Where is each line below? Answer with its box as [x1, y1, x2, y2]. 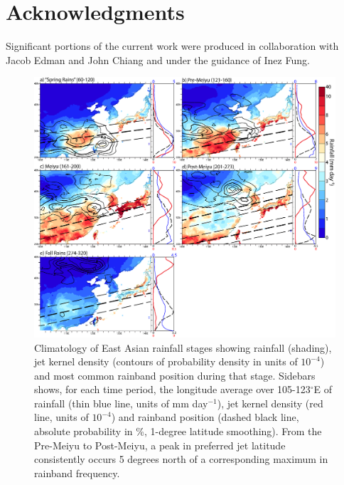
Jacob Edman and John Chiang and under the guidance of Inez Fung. [6, 52, 310, 67]
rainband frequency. [34, 465, 120, 480]
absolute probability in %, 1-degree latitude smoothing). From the [34, 424, 322, 439]
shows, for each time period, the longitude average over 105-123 [34, 382, 311, 397]
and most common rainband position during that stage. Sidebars [34, 367, 316, 382]
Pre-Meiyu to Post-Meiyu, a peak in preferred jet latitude [34, 437, 286, 452]
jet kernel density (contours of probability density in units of [34, 354, 298, 369]
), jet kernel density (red [217, 395, 323, 410]
